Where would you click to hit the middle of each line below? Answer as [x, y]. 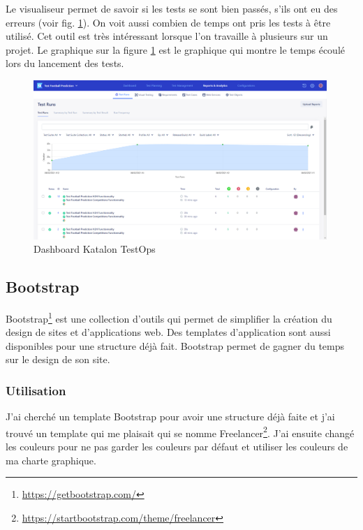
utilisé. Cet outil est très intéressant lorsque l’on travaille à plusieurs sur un [167, 36]
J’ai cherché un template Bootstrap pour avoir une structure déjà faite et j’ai [170, 417]
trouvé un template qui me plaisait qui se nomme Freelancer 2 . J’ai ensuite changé [180, 432]
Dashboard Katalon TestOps [95, 249]
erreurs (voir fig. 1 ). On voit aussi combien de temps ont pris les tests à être [168, 22]
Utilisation [36, 390]
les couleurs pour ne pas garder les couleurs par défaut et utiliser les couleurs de [177, 447]
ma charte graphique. [51, 460]
